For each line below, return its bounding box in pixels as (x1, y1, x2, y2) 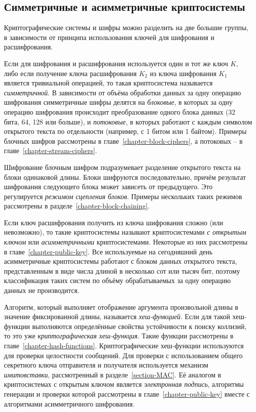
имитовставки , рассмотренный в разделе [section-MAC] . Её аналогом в (4, 369, 221, 379)
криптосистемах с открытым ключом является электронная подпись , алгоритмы (4, 379, 244, 389)
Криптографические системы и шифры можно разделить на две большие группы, (4, 22, 249, 33)
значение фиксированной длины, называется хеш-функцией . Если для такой (4, 311, 230, 322)
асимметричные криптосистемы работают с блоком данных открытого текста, (4, 256, 237, 266)
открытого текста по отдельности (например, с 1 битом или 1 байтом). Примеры (4, 126, 247, 136)
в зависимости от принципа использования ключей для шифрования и (4, 32, 215, 42)
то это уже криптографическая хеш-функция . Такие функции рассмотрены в (4, 330, 234, 341)
